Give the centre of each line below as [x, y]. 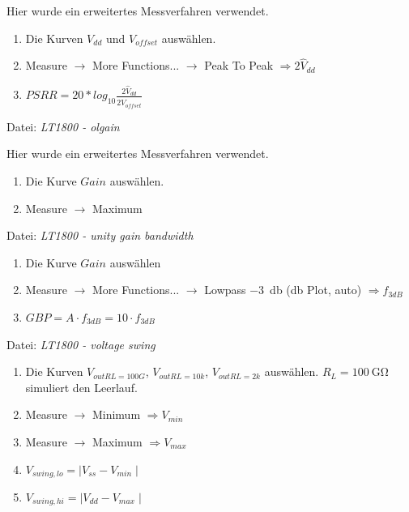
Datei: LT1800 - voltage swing [81, 344]
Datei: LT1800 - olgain [63, 126]
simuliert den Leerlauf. [81, 387]
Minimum [116, 414]
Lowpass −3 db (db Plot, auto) [283, 290]
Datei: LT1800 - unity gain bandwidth [100, 235]
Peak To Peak [239, 65]
